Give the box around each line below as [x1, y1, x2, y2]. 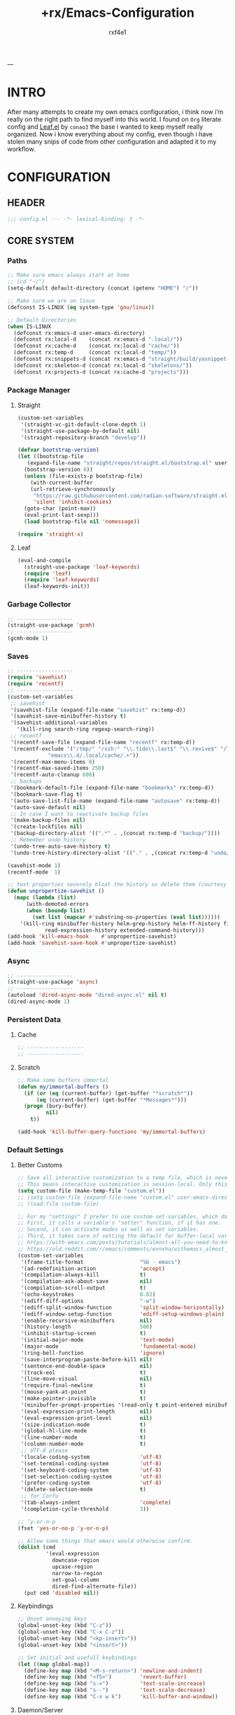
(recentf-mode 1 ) [7, 869, 61, 876]
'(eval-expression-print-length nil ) [20, 1408, 152, 1415]
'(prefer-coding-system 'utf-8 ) [20, 1479, 162, 1487]
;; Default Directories [7, 316, 77, 323]
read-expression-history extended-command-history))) [44, 927, 205, 934]
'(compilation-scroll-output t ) [20, 1285, 147, 1292]
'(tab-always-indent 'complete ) [20, 1499, 171, 1507]
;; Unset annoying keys [17, 1616, 87, 1623]
